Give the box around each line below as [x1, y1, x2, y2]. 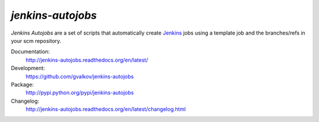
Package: [11, 81, 34, 88]
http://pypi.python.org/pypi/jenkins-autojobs [25, 89, 134, 96]
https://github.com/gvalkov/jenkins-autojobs [25, 73, 134, 80]
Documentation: [11, 48, 50, 55]
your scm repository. [11, 37, 61, 44]
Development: [11, 65, 45, 72]
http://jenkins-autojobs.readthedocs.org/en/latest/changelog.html [25, 106, 186, 113]
